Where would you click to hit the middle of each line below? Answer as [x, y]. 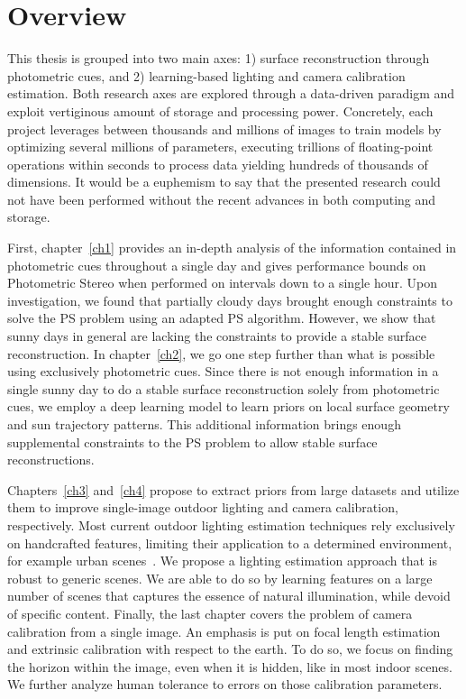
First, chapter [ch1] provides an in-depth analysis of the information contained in [232, 248]
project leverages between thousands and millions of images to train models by [224, 129]
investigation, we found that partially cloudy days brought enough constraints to [230, 300]
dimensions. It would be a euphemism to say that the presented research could [224, 182]
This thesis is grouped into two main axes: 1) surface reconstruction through [219, 58]
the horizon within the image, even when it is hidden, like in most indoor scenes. [230, 666]
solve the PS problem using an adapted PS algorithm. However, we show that [222, 318]
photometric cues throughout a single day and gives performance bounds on [217, 265]
